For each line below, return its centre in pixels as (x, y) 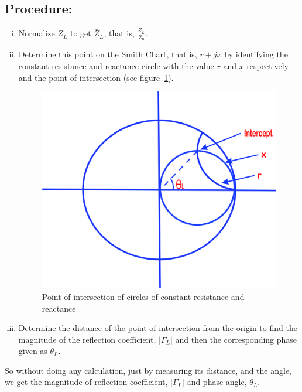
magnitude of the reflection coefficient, (87, 339)
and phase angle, (217, 382)
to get (81, 33)
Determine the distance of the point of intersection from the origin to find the (158, 328)
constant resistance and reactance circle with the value (116, 66)
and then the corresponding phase (236, 339)
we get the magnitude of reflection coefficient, (86, 382)
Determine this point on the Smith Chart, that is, (108, 54)
